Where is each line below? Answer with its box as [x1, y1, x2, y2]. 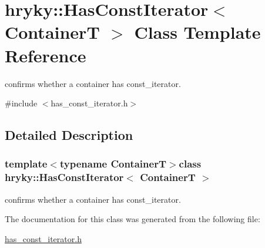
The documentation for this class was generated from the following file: [5, 213, 260, 225]
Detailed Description [5, 126, 133, 144]
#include [5, 97, 38, 109]
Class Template [134, 20, 261, 44]
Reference [5, 43, 86, 67]
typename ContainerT [59, 156, 166, 171]
